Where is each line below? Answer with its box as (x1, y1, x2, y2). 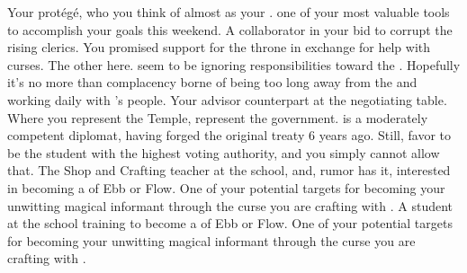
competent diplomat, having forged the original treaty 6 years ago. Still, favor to (7, 126, 452, 145)
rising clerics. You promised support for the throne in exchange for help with (7, 38, 431, 57)
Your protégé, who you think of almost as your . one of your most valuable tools (7, 3, 450, 21)
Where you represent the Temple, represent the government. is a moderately (7, 108, 428, 127)
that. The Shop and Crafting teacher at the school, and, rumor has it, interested (7, 161, 451, 180)
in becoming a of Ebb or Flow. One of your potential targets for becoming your (7, 178, 445, 197)
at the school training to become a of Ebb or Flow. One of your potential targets (7, 214, 453, 233)
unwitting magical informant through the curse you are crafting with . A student (7, 196, 454, 215)
